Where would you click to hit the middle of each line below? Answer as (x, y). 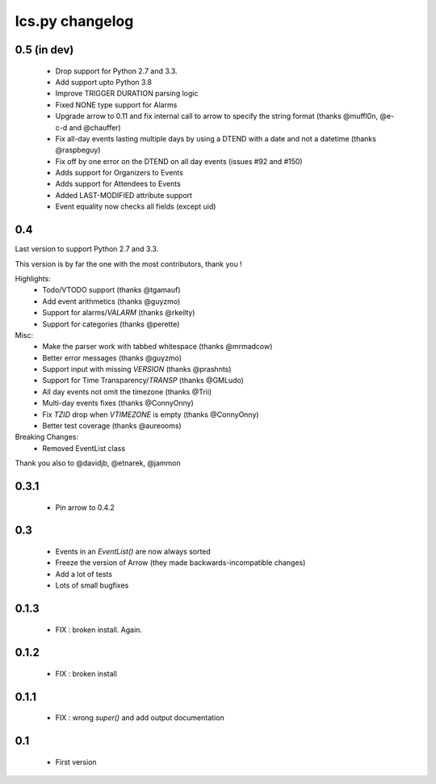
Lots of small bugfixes (92, 585)
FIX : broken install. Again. (99, 630)
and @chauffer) (95, 127)
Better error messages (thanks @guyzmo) (112, 358)
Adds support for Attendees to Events (118, 184)
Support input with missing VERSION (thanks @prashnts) (137, 369)
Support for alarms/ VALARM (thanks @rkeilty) (119, 313)
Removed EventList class (84, 448)
